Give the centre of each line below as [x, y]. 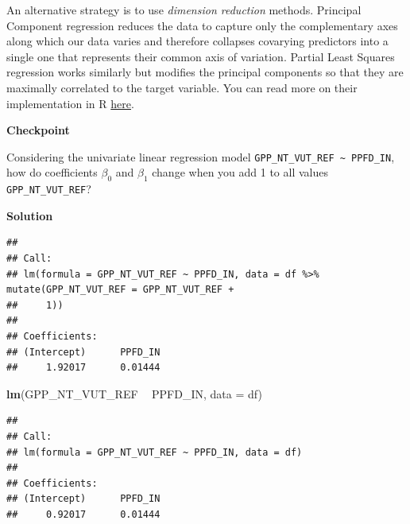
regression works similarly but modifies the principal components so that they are [205, 72]
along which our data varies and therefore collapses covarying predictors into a [197, 41]
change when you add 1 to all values [240, 172]
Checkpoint [38, 130]
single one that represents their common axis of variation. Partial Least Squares [201, 56]
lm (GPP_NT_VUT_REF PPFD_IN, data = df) [134, 393]
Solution [30, 215]
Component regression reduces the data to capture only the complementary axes [202, 25]
